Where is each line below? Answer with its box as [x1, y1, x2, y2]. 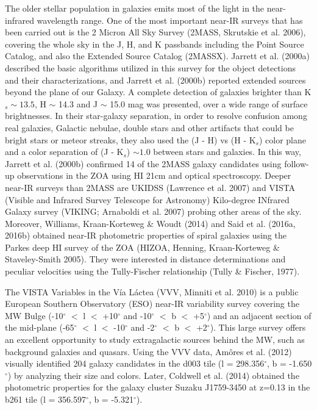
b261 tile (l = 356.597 [5, 393, 86, 405]
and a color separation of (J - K [5, 145, 124, 158]
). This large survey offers [210, 321, 306, 334]
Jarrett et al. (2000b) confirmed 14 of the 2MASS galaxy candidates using [5, 157, 282, 170]
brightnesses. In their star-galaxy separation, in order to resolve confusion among [5, 109, 307, 122]
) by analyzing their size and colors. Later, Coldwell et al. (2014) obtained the [7, 369, 299, 381]
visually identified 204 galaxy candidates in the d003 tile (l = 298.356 [5, 357, 265, 370]
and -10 [123, 309, 152, 322]
